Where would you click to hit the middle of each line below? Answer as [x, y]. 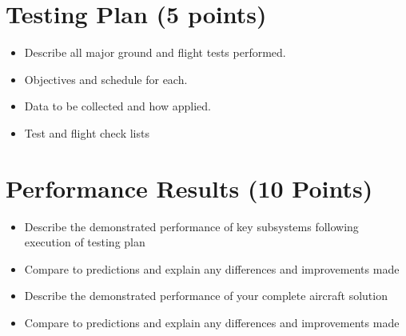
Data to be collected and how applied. [117, 106]
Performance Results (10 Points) [189, 188]
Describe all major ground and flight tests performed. [155, 52]
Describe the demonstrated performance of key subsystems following [191, 226]
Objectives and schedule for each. [106, 79]
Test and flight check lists [87, 132]
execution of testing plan [85, 242]
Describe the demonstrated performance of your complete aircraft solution [206, 296]
